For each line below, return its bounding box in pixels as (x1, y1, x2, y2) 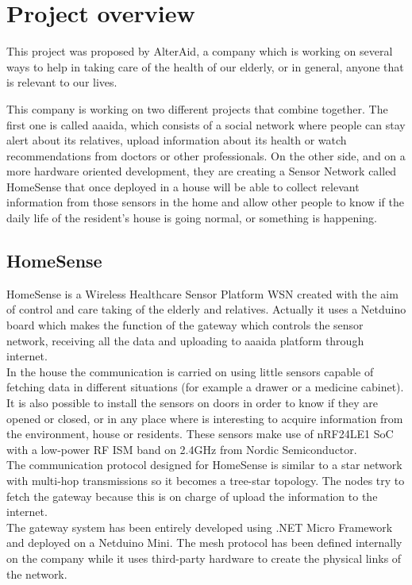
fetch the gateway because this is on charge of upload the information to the (6, 487, 378, 504)
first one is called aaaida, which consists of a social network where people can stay (6, 116, 406, 133)
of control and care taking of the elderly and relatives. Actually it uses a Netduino (6, 301, 406, 318)
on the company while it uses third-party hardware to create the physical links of (6, 549, 402, 566)
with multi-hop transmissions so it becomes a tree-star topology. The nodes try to (6, 471, 405, 488)
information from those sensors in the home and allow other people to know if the (6, 194, 404, 210)
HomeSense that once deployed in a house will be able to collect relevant (6, 178, 360, 194)
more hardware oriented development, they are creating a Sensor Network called (6, 163, 397, 179)
